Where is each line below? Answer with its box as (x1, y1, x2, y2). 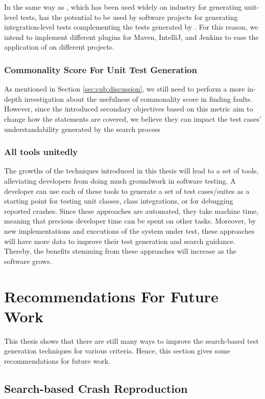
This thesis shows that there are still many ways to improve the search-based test (4, 335, 259, 346)
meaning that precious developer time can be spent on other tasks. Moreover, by (4, 215, 256, 226)
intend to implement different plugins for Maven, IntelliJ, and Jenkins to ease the (4, 31, 259, 42)
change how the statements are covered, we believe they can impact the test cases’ (4, 113, 261, 124)
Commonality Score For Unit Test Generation (4, 63, 197, 76)
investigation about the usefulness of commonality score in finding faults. (24, 93, 253, 104)
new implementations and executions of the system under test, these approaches (4, 225, 255, 236)
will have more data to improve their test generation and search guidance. (4, 235, 235, 246)
